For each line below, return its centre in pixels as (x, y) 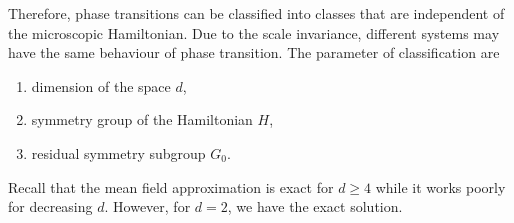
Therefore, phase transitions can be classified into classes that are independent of (256, 13)
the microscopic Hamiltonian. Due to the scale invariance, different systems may (254, 32)
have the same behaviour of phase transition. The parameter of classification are (254, 52)
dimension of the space (101, 85)
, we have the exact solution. (315, 206)
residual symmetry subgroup (118, 152)
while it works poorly (440, 186)
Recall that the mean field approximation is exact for (171, 186)
